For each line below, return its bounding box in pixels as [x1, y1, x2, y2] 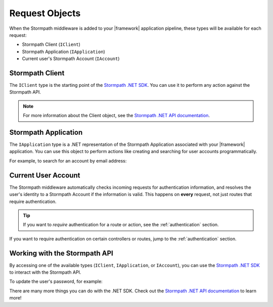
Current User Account [9, 171, 80, 179]
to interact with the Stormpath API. [9, 269, 81, 275]
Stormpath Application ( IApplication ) [22, 48, 106, 55]
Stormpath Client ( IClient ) [22, 41, 81, 47]
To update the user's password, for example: [9, 278, 103, 285]
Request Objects [9, 8, 81, 19]
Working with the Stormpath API [9, 249, 113, 258]
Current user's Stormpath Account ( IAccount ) [22, 56, 120, 62]
